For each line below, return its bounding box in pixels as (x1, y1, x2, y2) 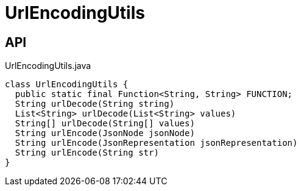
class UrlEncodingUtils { (5, 79, 129, 90)
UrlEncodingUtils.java (5, 60, 91, 71)
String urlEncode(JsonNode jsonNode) (15, 128, 195, 139)
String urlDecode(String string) (15, 99, 175, 109)
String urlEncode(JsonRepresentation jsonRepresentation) (15, 138, 298, 148)
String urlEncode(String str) (15, 148, 159, 158)
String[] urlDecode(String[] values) (15, 118, 195, 129)
